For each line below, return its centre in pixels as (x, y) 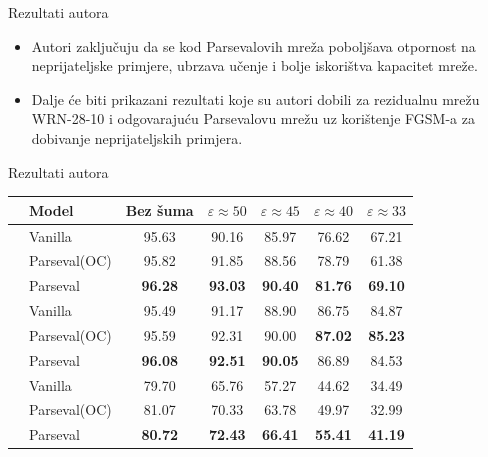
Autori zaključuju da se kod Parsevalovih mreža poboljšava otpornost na (253, 45)
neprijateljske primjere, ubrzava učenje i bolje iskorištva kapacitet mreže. (254, 65)
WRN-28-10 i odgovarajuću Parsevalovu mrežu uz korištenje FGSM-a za (253, 118)
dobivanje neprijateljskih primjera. (137, 137)
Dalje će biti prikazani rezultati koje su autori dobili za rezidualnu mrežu (255, 98)
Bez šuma (159, 209)
